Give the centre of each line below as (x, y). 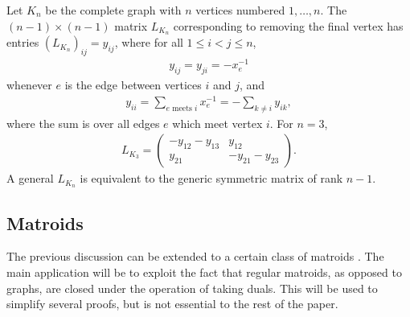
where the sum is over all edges (83, 123)
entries (23, 42)
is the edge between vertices (133, 85)
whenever (29, 85)
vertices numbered (240, 10)
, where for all (149, 42)
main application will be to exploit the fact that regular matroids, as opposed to (204, 272)
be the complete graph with (113, 10)
